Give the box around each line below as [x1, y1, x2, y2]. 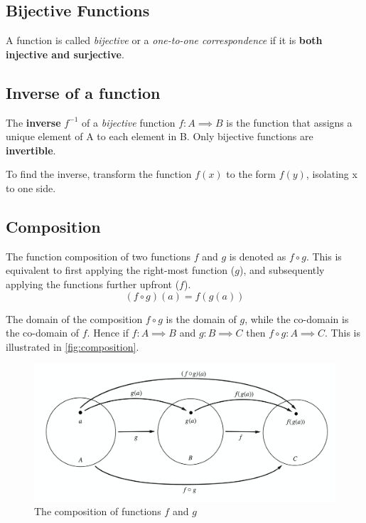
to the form [226, 167, 276, 181]
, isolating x [306, 167, 357, 181]
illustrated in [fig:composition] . [6, 339, 139, 354]
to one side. [6, 180, 56, 195]
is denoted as [229, 248, 286, 263]
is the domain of [166, 311, 237, 326]
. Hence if [87, 325, 129, 340]
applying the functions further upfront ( [6, 276, 180, 291]
